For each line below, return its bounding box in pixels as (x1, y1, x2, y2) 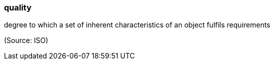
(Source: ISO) (4, 36, 48, 45)
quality (4, 2, 32, 12)
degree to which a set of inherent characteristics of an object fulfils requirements (4, 20, 271, 29)
